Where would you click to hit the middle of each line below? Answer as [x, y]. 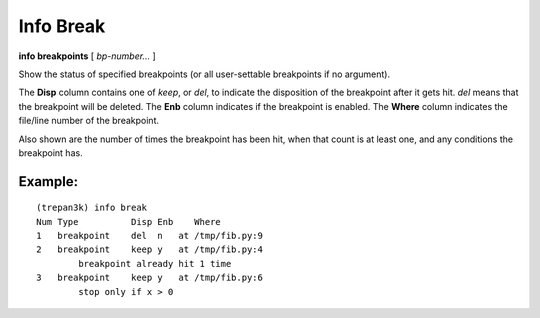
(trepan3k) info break [92, 208]
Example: [48, 181]
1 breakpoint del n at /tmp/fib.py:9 [150, 236]
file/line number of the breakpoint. [89, 121]
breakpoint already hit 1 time [155, 263]
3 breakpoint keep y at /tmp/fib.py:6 [150, 278]
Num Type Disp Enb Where [129, 221]
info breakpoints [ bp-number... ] [87, 56]
